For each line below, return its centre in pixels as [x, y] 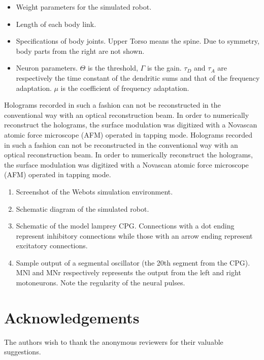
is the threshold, [113, 68]
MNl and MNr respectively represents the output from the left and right [128, 272]
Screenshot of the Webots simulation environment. [94, 191]
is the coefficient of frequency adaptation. [125, 88]
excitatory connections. [52, 246]
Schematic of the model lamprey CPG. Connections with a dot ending [125, 226]
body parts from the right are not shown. [80, 51]
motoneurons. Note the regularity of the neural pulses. [101, 283]
